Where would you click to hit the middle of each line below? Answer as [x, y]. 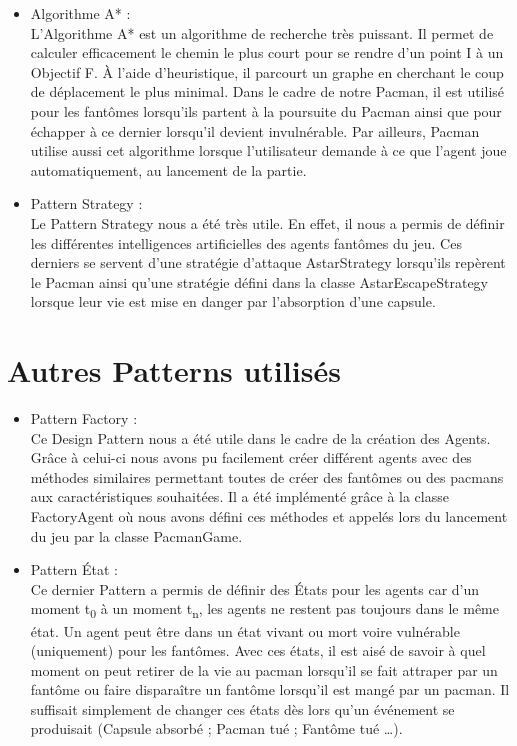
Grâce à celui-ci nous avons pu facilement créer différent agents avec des [251, 457]
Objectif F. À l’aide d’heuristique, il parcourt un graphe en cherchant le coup [267, 71]
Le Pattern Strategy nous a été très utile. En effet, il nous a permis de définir [267, 222]
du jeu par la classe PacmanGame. [136, 535]
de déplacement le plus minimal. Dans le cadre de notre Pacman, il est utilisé [267, 91]
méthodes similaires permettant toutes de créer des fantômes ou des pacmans [267, 476]
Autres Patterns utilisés [174, 370]
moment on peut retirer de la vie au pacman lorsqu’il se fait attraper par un [264, 669]
